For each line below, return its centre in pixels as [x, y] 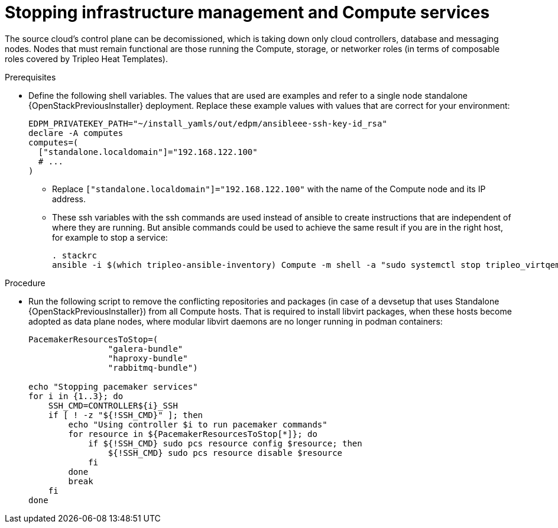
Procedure [25, 283]
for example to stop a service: [110, 237]
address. [69, 199]
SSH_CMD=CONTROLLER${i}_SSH [113, 405]
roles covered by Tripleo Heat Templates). [86, 59]
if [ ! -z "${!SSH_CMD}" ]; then [126, 415]
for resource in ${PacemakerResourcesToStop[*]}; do [193, 434]
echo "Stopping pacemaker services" [113, 386]
